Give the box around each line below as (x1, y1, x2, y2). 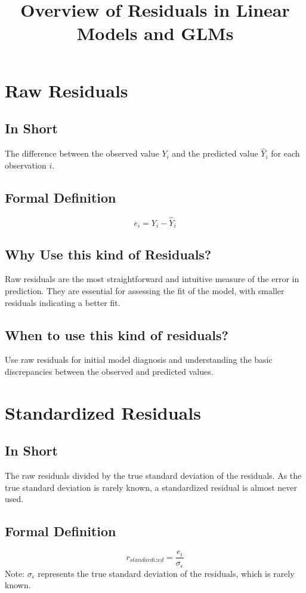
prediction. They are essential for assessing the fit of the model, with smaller (5, 285, 285, 297)
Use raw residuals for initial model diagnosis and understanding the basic (5, 353, 273, 366)
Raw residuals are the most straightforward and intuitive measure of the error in (5, 273, 299, 285)
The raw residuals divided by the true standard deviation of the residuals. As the (5, 469, 302, 482)
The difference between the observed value (5, 147, 159, 160)
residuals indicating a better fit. (5, 296, 120, 308)
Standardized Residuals (5, 400, 201, 424)
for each (271, 147, 300, 160)
